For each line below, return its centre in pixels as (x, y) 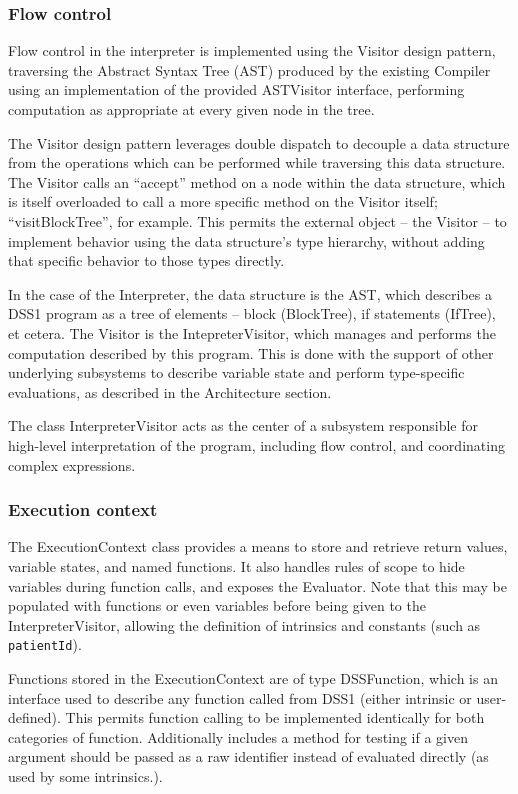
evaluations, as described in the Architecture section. (170, 391)
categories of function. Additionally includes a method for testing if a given (238, 736)
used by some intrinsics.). (85, 775)
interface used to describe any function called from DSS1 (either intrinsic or (240, 697)
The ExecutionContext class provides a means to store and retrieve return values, (258, 546)
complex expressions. (72, 464)
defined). (34, 717)
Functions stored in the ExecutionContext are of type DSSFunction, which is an (253, 677)
